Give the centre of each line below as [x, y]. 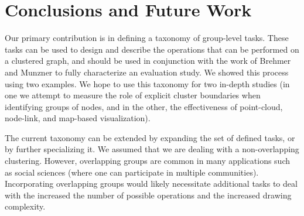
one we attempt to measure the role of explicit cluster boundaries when [133, 95]
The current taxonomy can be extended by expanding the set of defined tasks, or [150, 137]
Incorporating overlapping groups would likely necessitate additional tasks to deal [151, 184]
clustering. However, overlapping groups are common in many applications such [148, 161]
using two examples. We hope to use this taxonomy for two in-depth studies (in [147, 83]
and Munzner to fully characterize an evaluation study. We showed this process [147, 72]
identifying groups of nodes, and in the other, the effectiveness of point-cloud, [144, 106]
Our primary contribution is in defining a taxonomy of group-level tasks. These [147, 38]
